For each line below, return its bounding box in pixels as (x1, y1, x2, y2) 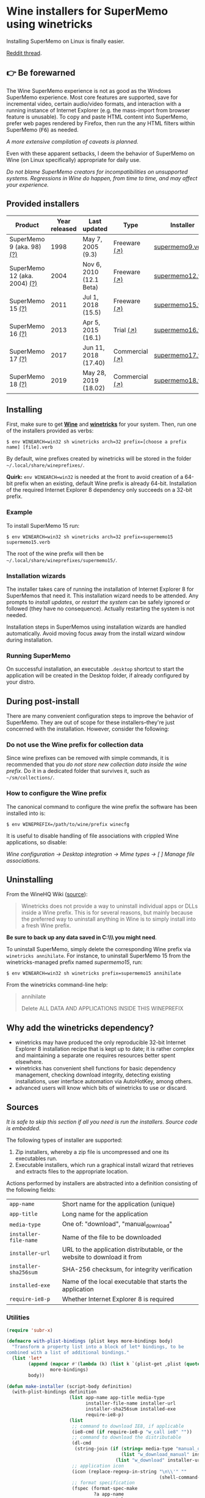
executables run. (15, 1155, 58, 1162)
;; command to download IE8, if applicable (71, 1423, 184, 1429)
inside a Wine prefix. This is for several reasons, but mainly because (21, 909, 193, 916)
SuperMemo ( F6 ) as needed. (6, 126, 79, 133)
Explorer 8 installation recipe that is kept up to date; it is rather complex (15, 1045, 195, 1053)
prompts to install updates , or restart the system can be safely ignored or (6, 598, 190, 605)
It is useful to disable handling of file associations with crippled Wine (6, 832, 179, 839)
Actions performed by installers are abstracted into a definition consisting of (6, 1180, 198, 1187)
